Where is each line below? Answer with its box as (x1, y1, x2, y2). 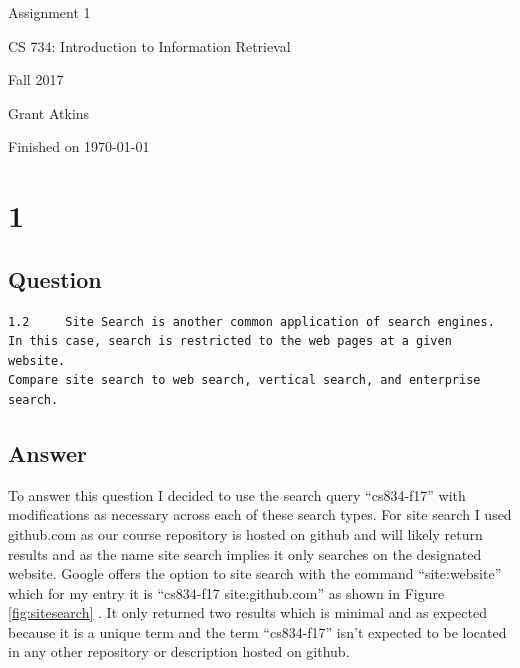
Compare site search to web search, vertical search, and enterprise (8, 373, 481, 388)
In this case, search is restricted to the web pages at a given (8, 334, 452, 349)
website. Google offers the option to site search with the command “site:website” (8, 563, 502, 584)
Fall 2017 (8, 69, 64, 90)
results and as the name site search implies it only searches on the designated (8, 543, 482, 564)
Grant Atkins (8, 102, 90, 123)
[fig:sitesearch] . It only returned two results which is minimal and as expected (8, 602, 487, 623)
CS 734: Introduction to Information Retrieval (8, 35, 291, 56)
